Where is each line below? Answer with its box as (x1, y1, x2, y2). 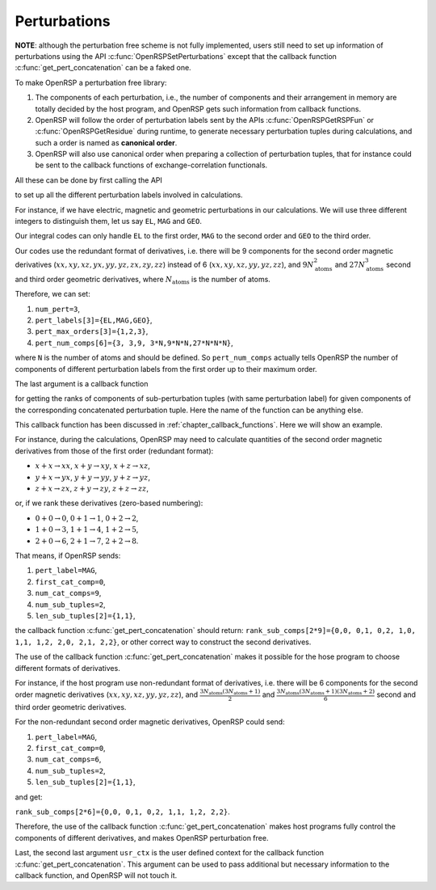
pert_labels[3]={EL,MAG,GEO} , (35, 315, 153, 325)
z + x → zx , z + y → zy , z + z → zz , (35, 483, 149, 493)
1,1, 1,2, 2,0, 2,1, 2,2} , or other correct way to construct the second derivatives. (15, 637, 312, 647)
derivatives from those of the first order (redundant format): (15, 445, 214, 456)
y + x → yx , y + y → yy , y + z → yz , (35, 472, 151, 482)
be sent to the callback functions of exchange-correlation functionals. (35, 160, 268, 170)
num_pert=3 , (35, 304, 81, 314)
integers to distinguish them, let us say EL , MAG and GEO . (15, 217, 202, 226)
